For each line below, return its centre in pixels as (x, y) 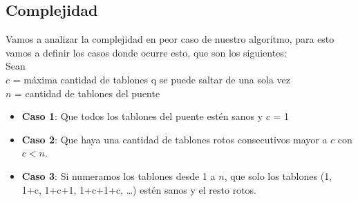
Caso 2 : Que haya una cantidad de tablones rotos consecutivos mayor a (175, 139)
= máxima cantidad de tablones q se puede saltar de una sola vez (151, 79)
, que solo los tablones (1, (278, 175)
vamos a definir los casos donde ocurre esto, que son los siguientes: (146, 52)
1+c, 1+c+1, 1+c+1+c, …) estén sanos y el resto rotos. (139, 189)
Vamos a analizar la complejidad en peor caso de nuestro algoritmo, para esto (170, 39)
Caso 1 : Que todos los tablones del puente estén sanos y (142, 116)
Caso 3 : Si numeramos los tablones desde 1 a (119, 175)
